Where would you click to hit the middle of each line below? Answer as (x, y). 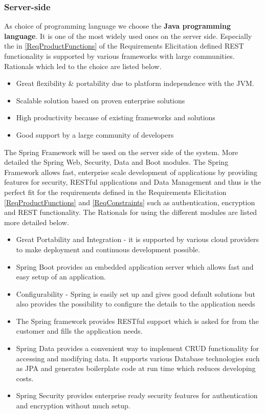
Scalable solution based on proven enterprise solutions (101, 100)
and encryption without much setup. (73, 406)
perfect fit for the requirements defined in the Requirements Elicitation (115, 192)
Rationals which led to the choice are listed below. (83, 66)
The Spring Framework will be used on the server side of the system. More (121, 152)
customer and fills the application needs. (79, 331)
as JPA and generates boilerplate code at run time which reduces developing (136, 368)
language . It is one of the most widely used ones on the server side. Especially (128, 36)
